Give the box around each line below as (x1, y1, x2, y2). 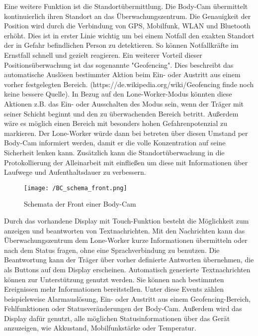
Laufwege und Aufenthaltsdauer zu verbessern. (4, 167, 146, 177)
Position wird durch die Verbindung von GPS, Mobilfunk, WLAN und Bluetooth (4, 20, 251, 31)
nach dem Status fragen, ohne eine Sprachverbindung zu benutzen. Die (4, 244, 220, 255)
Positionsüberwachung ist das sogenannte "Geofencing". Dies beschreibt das (4, 59, 234, 70)
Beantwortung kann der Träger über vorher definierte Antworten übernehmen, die (4, 254, 254, 265)
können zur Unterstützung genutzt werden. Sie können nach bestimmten (4, 274, 224, 284)
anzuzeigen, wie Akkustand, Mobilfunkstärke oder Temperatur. (4, 323, 196, 333)
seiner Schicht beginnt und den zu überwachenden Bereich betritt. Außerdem (4, 108, 239, 118)
